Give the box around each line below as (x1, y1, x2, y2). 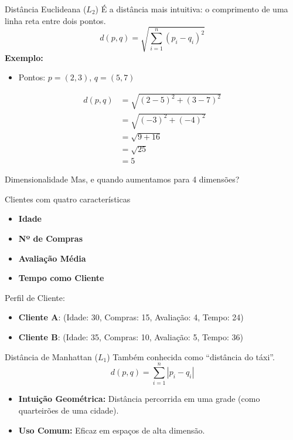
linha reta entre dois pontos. (5, 14, 106, 26)
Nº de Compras (18, 232, 83, 245)
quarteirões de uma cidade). (18, 404, 119, 416)
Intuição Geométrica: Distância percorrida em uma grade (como (18, 392, 260, 405)
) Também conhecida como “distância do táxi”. (107, 350, 275, 363)
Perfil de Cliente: (5, 291, 65, 303)
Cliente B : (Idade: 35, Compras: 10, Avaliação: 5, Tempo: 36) (18, 331, 243, 343)
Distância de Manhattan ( (5, 350, 98, 363)
